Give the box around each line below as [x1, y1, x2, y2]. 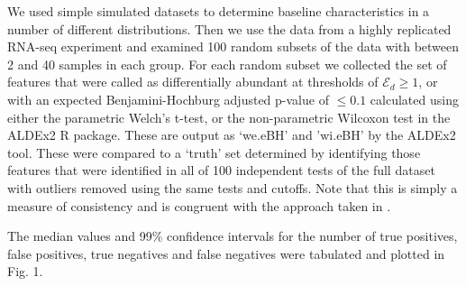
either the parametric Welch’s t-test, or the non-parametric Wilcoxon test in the [7, 107, 451, 126]
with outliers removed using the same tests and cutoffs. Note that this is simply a [7, 178, 458, 197]
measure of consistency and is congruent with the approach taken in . [7, 196, 391, 215]
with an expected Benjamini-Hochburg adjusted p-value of [7, 89, 329, 108]
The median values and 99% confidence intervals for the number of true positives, [7, 226, 458, 245]
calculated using [370, 89, 459, 108]
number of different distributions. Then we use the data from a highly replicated [7, 19, 452, 38]
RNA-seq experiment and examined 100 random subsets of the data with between [7, 37, 460, 56]
